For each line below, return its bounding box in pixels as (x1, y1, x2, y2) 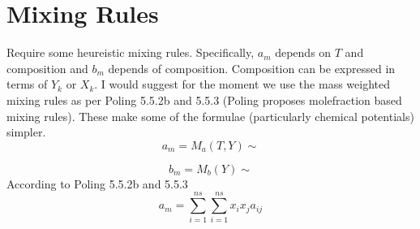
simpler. (6, 123, 46, 140)
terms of (6, 76, 48, 93)
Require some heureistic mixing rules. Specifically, (6, 44, 255, 61)
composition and (6, 59, 88, 76)
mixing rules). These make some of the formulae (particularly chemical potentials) (6, 107, 414, 124)
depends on (275, 44, 332, 61)
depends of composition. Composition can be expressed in (108, 59, 396, 76)
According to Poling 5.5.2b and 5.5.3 (6, 175, 188, 192)
